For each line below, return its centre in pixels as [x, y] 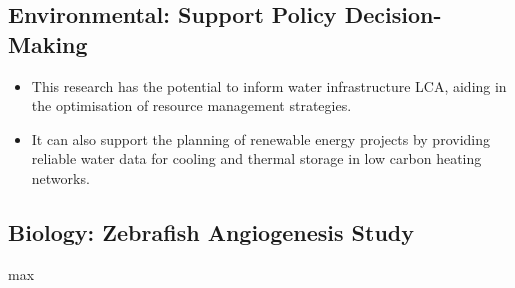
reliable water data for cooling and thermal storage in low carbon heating [256, 158]
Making [48, 43]
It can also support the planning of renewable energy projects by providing [260, 138]
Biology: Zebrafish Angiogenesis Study [211, 231]
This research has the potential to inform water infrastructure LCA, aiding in [269, 85]
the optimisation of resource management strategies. [191, 105]
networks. [60, 177]
